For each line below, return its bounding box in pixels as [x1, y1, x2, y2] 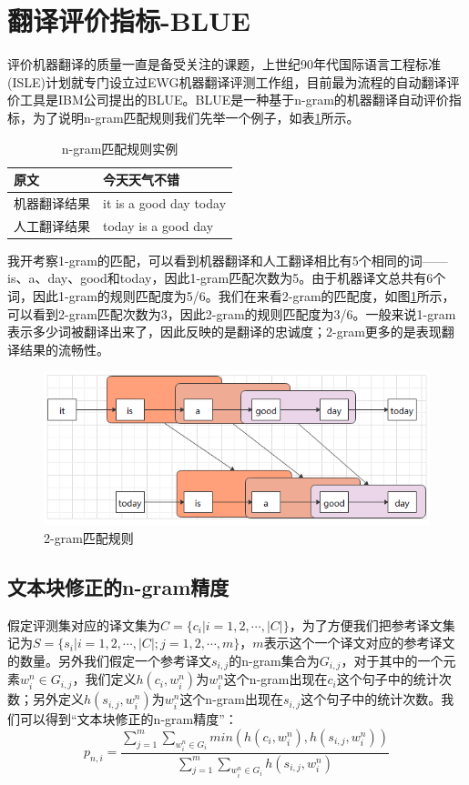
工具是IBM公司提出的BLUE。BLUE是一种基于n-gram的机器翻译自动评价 [19, 90, 449, 109]
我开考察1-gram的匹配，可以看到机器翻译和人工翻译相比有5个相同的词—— [7, 250, 448, 269]
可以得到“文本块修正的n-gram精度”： [19, 710, 238, 729]
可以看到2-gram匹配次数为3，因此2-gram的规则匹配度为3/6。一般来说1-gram [7, 304, 456, 323]
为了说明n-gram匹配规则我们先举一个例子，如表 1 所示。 [32, 107, 360, 126]
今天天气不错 [103, 170, 179, 189]
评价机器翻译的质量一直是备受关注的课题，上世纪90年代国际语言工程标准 [7, 55, 441, 74]
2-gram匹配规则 [44, 528, 134, 547]
